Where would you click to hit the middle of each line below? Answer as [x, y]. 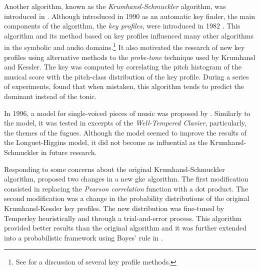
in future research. [69, 152]
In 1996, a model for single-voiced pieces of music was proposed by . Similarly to [127, 113]
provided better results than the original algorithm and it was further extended [125, 228]
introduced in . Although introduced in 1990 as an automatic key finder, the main [129, 16]
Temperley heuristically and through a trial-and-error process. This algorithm [123, 218]
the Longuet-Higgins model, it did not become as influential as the [106, 142]
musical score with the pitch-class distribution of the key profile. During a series [126, 76]
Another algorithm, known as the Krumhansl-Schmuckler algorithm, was [115, 6]
